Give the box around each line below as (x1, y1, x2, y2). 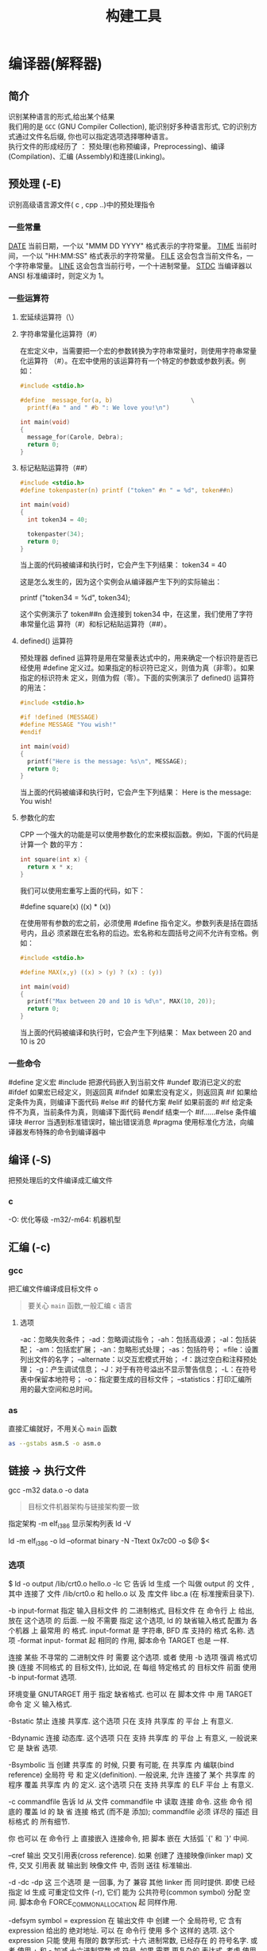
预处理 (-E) (8, 177, 62, 191)
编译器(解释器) (8, 55, 103, 73)
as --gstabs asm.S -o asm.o (8, 1440, 102, 1448)
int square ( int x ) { (19, 856, 88, 864)
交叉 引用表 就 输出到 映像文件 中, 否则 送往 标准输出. (18, 1860, 192, 1870)
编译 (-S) (8, 1153, 52, 1166)
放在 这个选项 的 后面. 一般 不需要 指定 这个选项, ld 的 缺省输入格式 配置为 (8, 1616, 249, 1625)
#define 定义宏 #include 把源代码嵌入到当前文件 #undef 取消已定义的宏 (8, 1078, 242, 1087)
